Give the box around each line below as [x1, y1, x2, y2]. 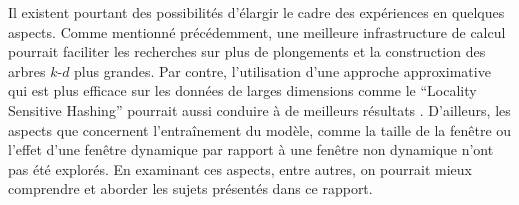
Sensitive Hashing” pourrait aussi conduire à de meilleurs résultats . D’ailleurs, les [8, 99, 511, 120]
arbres [8, 60, 46, 81]
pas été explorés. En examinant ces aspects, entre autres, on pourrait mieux [8, 158, 472, 179]
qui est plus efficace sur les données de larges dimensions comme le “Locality [8, 80, 477, 101]
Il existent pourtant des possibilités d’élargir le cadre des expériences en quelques [8, 2, 505, 22]
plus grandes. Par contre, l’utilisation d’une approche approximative [74, 60, 491, 81]
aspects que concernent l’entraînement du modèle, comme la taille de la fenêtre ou [8, 119, 512, 140]
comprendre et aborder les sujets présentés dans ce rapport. [8, 178, 373, 199]
